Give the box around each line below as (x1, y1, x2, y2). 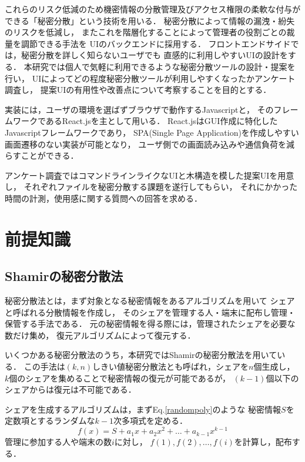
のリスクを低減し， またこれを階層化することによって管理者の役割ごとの (5, 26, 287, 38)
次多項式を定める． (113, 414, 188, 427)
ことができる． (21, 149, 79, 162)
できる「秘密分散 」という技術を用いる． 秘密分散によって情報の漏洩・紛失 (5, 14, 295, 26)
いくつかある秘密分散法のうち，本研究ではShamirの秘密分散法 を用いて (5, 349, 277, 361)
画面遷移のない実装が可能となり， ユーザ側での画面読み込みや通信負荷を (5, 138, 286, 150)
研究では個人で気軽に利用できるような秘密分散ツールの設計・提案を (32, 60, 296, 72)
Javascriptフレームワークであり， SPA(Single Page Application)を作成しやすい (5, 126, 299, 138)
